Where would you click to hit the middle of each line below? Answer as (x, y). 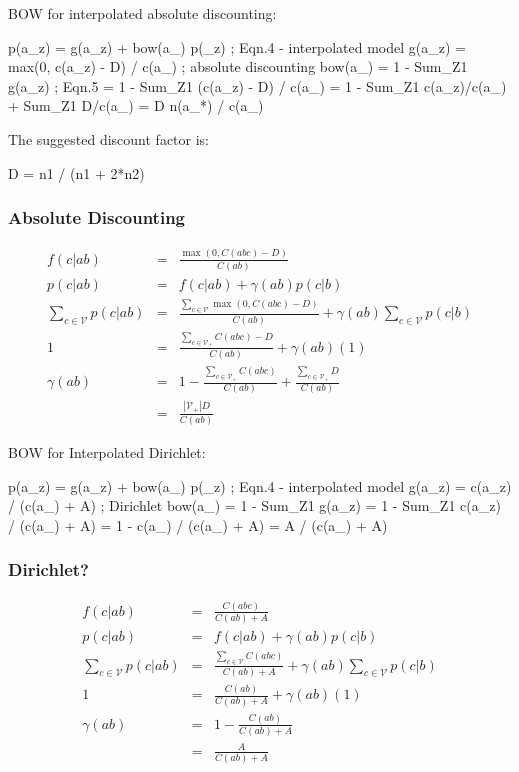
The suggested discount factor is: (108, 138)
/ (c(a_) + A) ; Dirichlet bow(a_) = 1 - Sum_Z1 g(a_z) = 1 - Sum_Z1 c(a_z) (254, 505)
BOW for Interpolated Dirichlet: (107, 451)
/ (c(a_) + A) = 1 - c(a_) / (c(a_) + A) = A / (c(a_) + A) (198, 524)
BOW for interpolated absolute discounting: (142, 13)
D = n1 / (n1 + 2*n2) (76, 172)
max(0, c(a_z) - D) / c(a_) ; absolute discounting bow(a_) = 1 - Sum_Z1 (238, 66)
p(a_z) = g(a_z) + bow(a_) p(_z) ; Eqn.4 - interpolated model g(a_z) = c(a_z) (260, 485)
